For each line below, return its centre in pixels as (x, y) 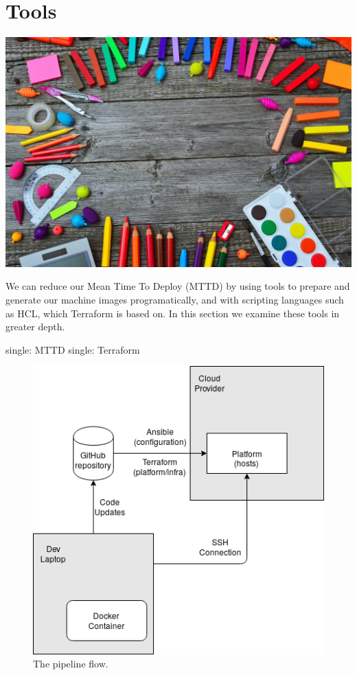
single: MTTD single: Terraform (73, 349)
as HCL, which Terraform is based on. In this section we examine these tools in (173, 313)
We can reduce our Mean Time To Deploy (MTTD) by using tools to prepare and (178, 286)
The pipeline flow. (71, 664)
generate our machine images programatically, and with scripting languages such (175, 299)
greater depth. (35, 327)
